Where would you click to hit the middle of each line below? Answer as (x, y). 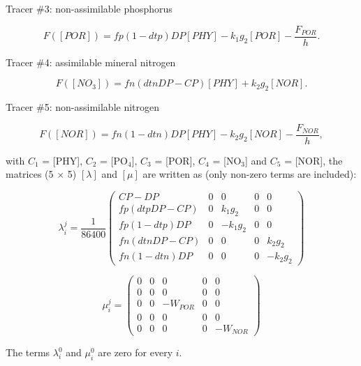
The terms (28, 352)
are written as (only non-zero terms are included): (250, 174)
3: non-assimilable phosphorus (108, 8)
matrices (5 (30, 174)
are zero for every (135, 352)
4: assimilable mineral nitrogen (110, 62)
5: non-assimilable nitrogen (102, 107)
